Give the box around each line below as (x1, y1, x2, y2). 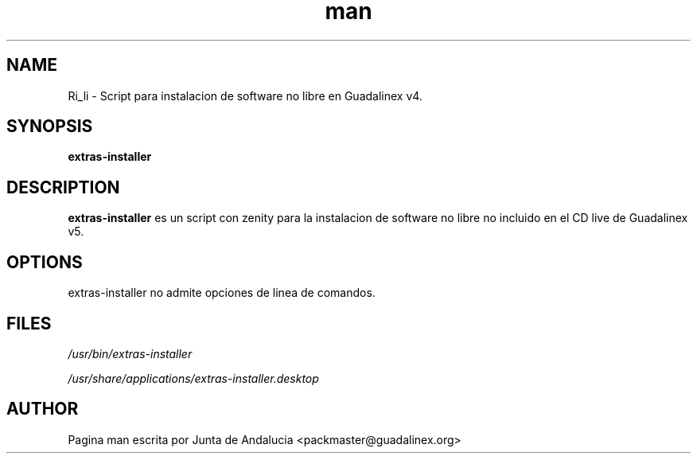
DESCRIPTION (6, 177, 120, 197)
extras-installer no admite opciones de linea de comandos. (68, 286, 376, 300)
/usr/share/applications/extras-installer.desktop (68, 371, 319, 385)
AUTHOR (6, 399, 79, 419)
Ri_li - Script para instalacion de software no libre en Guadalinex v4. (68, 88, 422, 103)
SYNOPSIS (6, 116, 93, 137)
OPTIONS (6, 251, 83, 272)
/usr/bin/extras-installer (68, 346, 193, 361)
